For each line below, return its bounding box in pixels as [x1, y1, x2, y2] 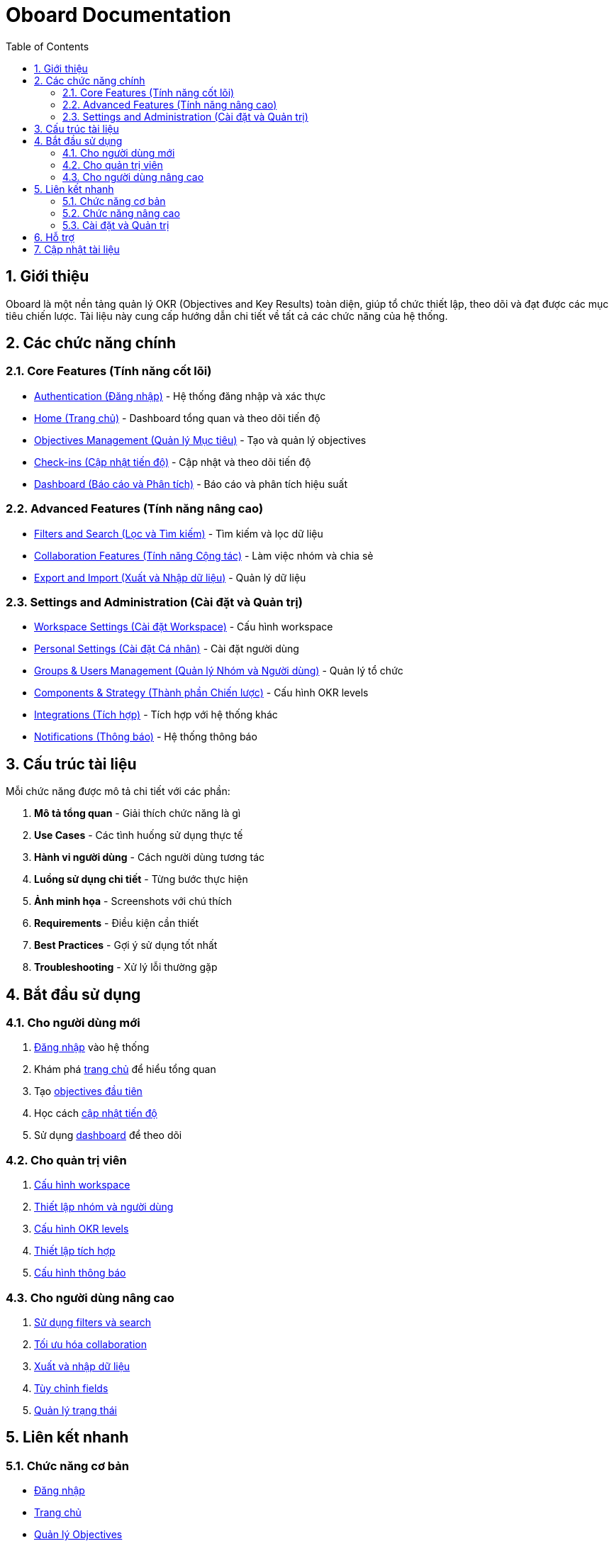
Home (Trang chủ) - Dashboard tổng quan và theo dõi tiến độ [34, 411, 320, 424]
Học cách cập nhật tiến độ [34, 1107, 157, 1120]
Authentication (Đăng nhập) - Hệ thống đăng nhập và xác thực [34, 389, 326, 402]
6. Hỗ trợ [34, 230, 74, 243]
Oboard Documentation [6, 3, 231, 27]
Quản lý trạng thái [34, 1403, 117, 1416]
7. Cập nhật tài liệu [34, 243, 120, 255]
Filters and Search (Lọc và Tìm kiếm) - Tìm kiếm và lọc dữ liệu [34, 527, 323, 540]
